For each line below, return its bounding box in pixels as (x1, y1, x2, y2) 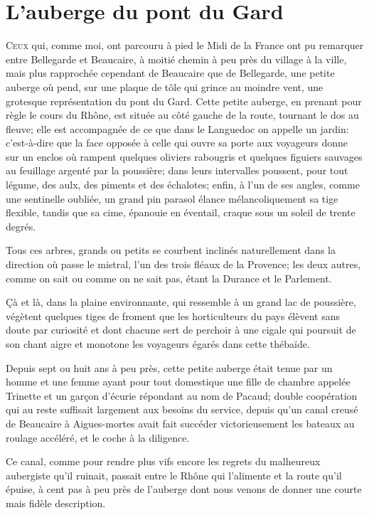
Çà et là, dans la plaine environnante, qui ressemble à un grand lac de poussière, (6, 294, 356, 309)
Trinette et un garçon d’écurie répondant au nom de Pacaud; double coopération (6, 388, 358, 403)
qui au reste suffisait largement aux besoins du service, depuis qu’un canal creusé (6, 402, 358, 417)
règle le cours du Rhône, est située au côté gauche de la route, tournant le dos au (6, 107, 359, 122)
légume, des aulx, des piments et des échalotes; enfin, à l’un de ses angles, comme (6, 177, 360, 192)
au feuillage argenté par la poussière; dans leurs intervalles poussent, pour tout (6, 163, 348, 178)
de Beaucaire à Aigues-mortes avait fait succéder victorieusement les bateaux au (6, 415, 355, 430)
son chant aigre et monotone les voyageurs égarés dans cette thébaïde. (6, 336, 310, 351)
